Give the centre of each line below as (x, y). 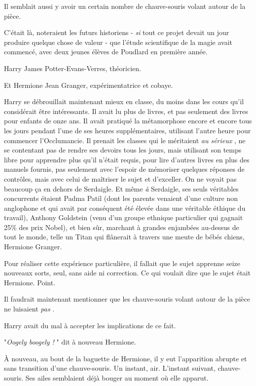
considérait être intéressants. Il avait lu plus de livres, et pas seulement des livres (126, 111)
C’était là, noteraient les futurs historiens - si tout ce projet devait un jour (117, 32)
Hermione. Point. (30, 282)
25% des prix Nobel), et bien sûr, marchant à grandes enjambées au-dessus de (122, 227)
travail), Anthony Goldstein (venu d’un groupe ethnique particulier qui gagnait (124, 217)
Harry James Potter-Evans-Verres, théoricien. (73, 68)
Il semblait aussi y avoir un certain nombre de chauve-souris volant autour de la (125, 6)
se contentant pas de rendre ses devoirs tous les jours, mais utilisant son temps (123, 150)
